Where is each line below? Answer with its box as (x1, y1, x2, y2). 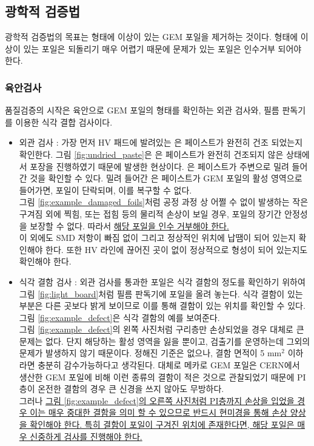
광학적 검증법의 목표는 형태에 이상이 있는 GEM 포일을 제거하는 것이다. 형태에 (5, 30, 298, 43)
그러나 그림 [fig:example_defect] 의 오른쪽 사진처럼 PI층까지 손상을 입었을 (19, 394, 295, 407)
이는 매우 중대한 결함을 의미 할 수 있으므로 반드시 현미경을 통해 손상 (30, 406, 288, 419)
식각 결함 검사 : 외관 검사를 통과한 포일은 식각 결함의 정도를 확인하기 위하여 (19, 275, 306, 288)
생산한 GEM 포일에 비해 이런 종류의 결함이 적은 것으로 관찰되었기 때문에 (19, 370, 295, 383)
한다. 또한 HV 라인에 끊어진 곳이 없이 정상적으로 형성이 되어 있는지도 (45, 243, 308, 255)
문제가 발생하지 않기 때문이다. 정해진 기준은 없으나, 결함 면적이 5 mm (19, 346, 282, 359)
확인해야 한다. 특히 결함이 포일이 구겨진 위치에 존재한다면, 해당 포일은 (30, 418, 295, 431)
